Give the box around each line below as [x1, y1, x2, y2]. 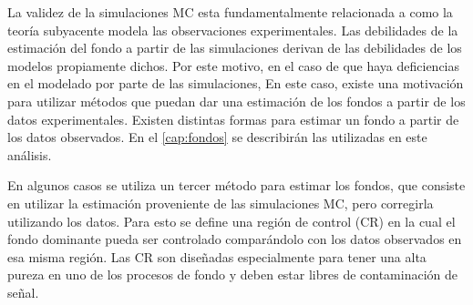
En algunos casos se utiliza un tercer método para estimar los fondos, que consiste [7, 176, 466, 195]
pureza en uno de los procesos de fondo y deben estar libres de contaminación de [7, 265, 458, 284]
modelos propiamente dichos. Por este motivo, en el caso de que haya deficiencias [7, 56, 460, 75]
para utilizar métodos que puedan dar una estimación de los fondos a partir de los [7, 91, 466, 110]
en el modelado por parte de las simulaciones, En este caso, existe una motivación [7, 74, 464, 93]
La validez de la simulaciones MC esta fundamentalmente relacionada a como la [7, 3, 453, 21]
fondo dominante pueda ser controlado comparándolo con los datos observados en [7, 229, 462, 249]
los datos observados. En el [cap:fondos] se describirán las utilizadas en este [7, 127, 427, 147]
